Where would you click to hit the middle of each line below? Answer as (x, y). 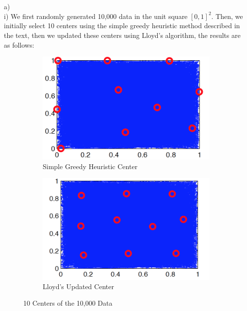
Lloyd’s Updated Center (78, 286)
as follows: (19, 44)
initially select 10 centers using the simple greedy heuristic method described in (122, 26)
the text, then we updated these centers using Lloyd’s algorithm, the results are (122, 35)
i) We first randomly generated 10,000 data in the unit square (96, 16)
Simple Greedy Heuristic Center (90, 166)
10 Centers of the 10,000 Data (68, 303)
